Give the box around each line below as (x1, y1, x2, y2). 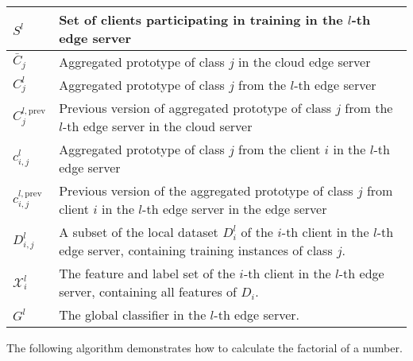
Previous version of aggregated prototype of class (59, 99, 332, 117)
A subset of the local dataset (59, 223, 218, 241)
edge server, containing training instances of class (59, 241, 333, 259)
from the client (238, 140, 321, 158)
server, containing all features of (59, 282, 237, 301)
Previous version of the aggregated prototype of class (59, 181, 353, 200)
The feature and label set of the (59, 264, 236, 282)
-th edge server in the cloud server (62, 117, 253, 135)
